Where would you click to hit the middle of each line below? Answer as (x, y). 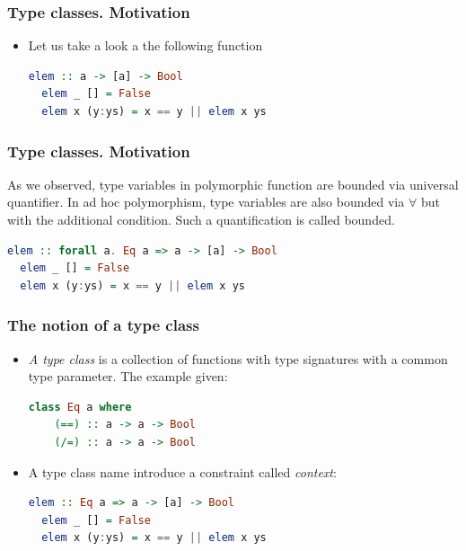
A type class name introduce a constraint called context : (182, 471)
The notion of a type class (103, 325)
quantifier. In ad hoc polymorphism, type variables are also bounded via (206, 202)
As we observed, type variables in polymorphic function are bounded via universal (233, 184)
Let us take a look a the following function (145, 45)
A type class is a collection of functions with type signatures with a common (238, 358)
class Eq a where (80, 407)
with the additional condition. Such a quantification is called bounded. (201, 219)
